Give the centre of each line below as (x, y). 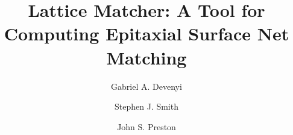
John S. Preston (146, 126)
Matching (146, 57)
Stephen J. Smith (146, 106)
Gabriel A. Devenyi (146, 86)
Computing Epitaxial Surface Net (146, 33)
